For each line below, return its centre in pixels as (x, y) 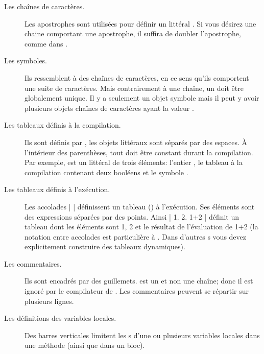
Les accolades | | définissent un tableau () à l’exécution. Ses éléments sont (140, 206)
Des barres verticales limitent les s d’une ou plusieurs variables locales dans (142, 335)
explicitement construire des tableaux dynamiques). (105, 246)
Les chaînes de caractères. (44, 6)
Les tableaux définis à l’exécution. (57, 189)
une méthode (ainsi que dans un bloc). (85, 345)
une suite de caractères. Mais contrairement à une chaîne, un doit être (134, 88)
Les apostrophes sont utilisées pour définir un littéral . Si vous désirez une (140, 23)
